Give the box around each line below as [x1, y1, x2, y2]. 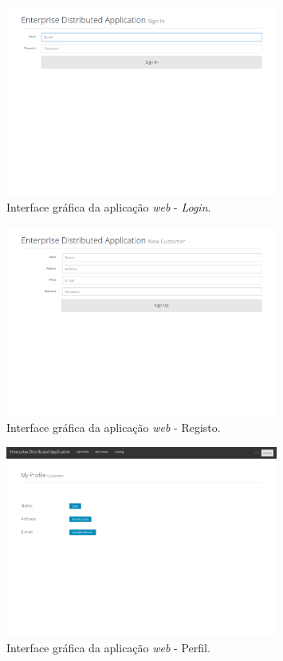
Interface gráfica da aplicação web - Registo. [6, 419, 221, 436]
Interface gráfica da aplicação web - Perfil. [6, 639, 210, 656]
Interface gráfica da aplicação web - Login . [6, 199, 211, 216]
